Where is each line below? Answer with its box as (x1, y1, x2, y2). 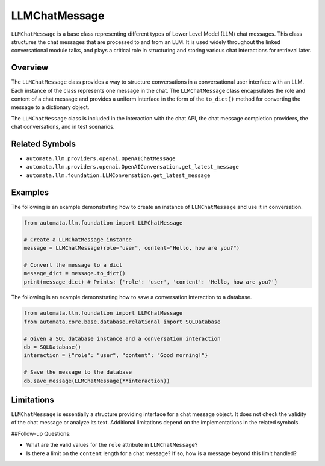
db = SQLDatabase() (23, 344, 81, 350)
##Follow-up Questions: (11, 430, 72, 437)
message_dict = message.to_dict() (23, 270, 126, 277)
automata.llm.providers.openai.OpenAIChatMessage (26, 155, 176, 162)
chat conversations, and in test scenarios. (11, 123, 115, 131)
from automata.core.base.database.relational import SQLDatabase (23, 318, 221, 325)
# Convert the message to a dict (23, 261, 123, 268)
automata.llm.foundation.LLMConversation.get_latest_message (26, 172, 211, 179)
